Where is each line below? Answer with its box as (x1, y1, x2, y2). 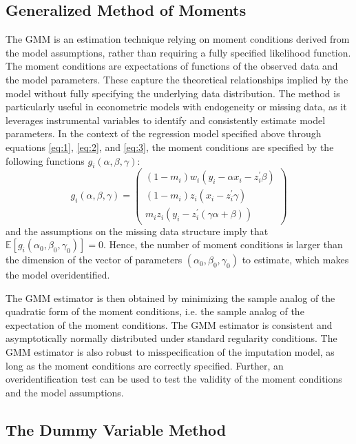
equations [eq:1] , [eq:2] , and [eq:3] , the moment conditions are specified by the (6, 139, 334, 154)
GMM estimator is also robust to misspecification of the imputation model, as (6, 345, 335, 359)
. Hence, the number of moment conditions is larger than (103, 237, 343, 252)
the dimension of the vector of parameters (6, 252, 182, 267)
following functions (6, 153, 85, 168)
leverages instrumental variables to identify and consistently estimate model (6, 112, 326, 127)
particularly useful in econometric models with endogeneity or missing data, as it (6, 99, 347, 114)
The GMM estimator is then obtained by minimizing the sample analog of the (6, 290, 335, 305)
